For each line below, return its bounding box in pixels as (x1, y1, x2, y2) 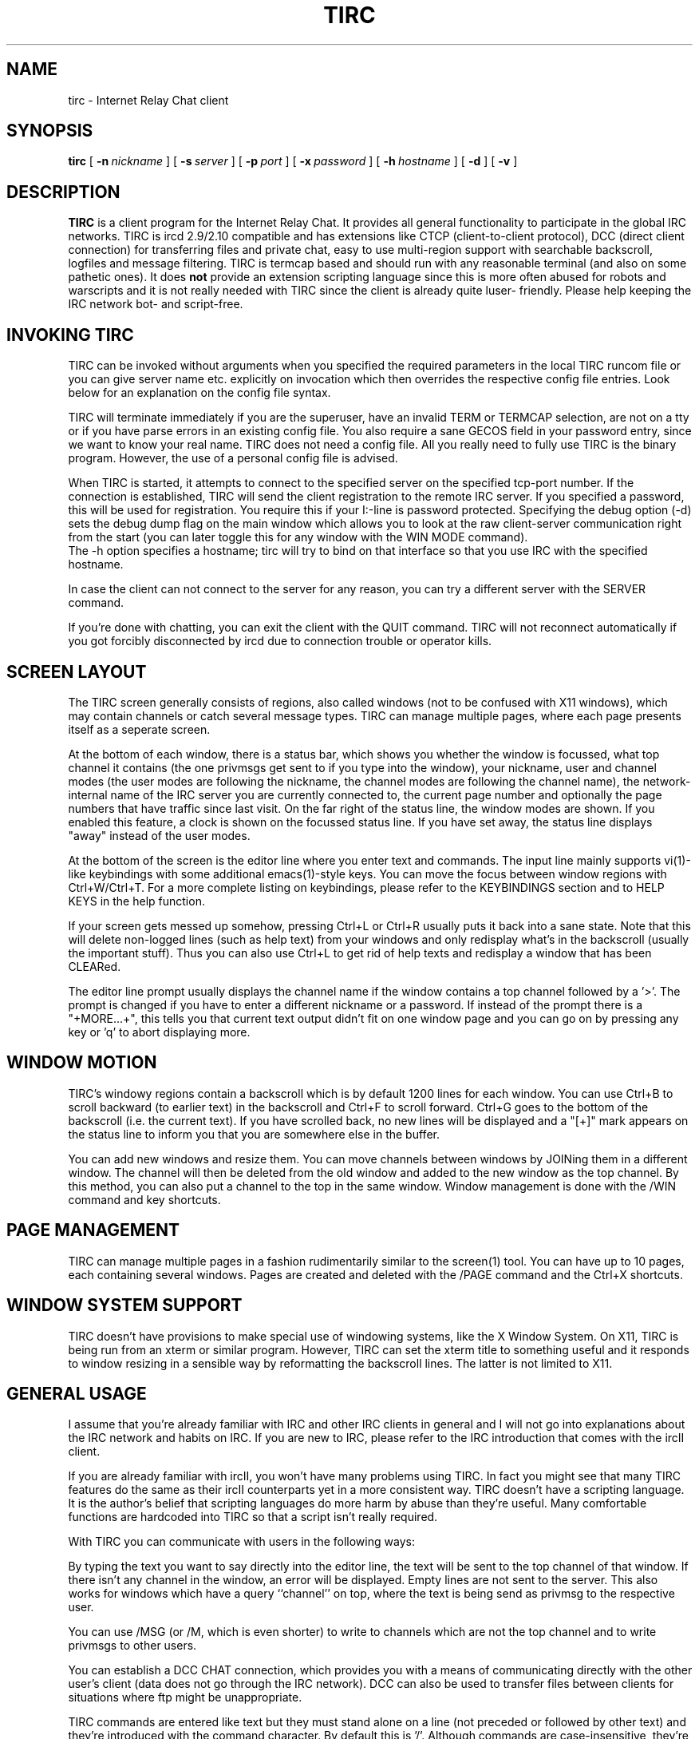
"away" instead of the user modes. (68, 828, 251, 842)
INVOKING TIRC (6, 324, 134, 345)
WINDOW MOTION (6, 1052, 157, 1073)
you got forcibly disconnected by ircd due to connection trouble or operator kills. (68, 634, 492, 648)
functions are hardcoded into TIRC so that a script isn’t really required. (68, 1510, 438, 1524)
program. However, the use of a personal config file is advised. (68, 451, 398, 465)
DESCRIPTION (6, 181, 120, 202)
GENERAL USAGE (6, 1383, 147, 1404)
